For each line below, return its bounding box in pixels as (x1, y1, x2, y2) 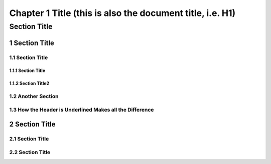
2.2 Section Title (9, 148, 51, 155)
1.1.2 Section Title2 (9, 80, 50, 86)
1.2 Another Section (9, 93, 59, 100)
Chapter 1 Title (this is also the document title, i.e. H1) (9, 7, 236, 18)
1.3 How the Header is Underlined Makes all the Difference (9, 106, 154, 113)
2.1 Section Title (9, 135, 49, 142)
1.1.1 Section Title (9, 67, 45, 73)
